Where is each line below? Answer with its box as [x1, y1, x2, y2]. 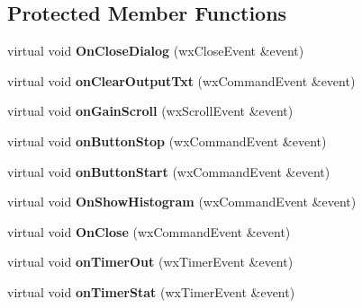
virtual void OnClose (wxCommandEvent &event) [7, 222, 291, 241]
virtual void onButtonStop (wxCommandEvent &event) [7, 131, 327, 150]
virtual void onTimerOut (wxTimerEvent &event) [7, 252, 294, 271]
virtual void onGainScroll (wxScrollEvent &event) [7, 101, 294, 120]
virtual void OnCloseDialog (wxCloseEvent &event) [7, 41, 304, 60]
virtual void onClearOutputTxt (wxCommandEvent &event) [7, 71, 356, 90]
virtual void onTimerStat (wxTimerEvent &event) [7, 282, 295, 301]
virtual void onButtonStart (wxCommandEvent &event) [7, 162, 330, 180]
